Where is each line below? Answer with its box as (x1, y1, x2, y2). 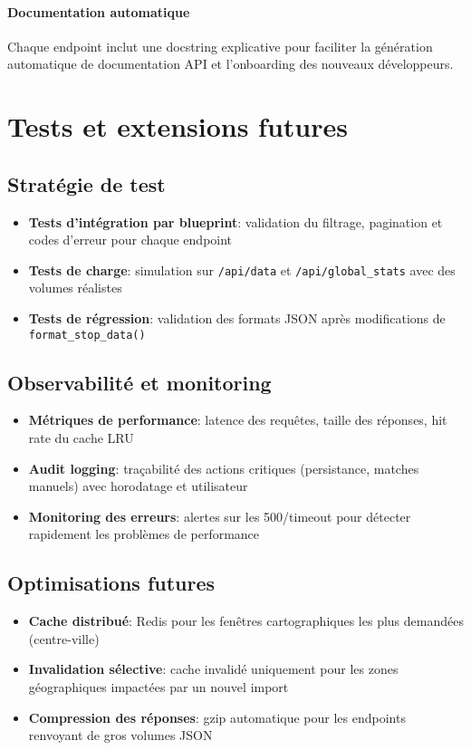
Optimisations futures (7, 569, 216, 597)
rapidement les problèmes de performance (28, 524, 260, 543)
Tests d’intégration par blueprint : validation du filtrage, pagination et (28, 212, 443, 231)
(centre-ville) (28, 629, 100, 648)
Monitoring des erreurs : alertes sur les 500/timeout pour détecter (28, 506, 411, 525)
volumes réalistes (28, 278, 122, 297)
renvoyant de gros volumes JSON (28, 726, 213, 745)
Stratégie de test (7, 169, 166, 197)
